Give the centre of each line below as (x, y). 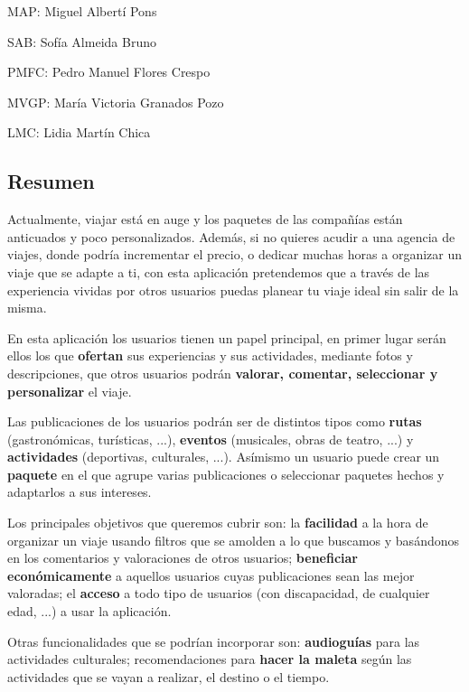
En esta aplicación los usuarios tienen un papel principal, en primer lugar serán (227, 337)
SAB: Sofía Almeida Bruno (82, 41)
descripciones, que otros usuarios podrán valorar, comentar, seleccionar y (223, 373)
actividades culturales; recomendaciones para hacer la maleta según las (210, 659)
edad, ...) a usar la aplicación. (89, 611)
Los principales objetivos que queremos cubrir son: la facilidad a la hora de (218, 523)
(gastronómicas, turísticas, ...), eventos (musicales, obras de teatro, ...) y (211, 439)
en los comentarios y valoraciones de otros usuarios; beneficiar (183, 558)
